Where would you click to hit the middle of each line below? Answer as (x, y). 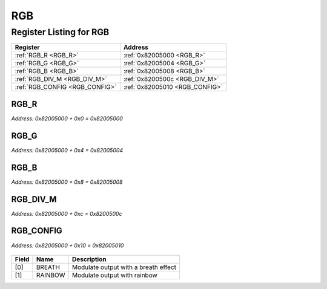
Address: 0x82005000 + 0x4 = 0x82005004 (67, 150)
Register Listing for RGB (60, 32)
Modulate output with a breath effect (124, 267)
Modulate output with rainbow (114, 275)
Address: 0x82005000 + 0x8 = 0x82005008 (67, 182)
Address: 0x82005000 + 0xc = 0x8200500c (67, 213)
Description (89, 259)
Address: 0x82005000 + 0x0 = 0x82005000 (67, 119)
